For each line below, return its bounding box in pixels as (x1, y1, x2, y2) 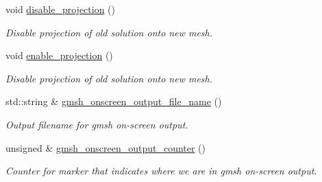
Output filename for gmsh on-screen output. (5, 117, 188, 131)
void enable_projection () (5, 48, 113, 62)
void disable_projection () (5, 2, 115, 16)
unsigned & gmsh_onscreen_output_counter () (5, 140, 206, 155)
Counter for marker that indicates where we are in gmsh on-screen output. (5, 163, 317, 178)
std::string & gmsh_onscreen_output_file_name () (5, 94, 222, 109)
